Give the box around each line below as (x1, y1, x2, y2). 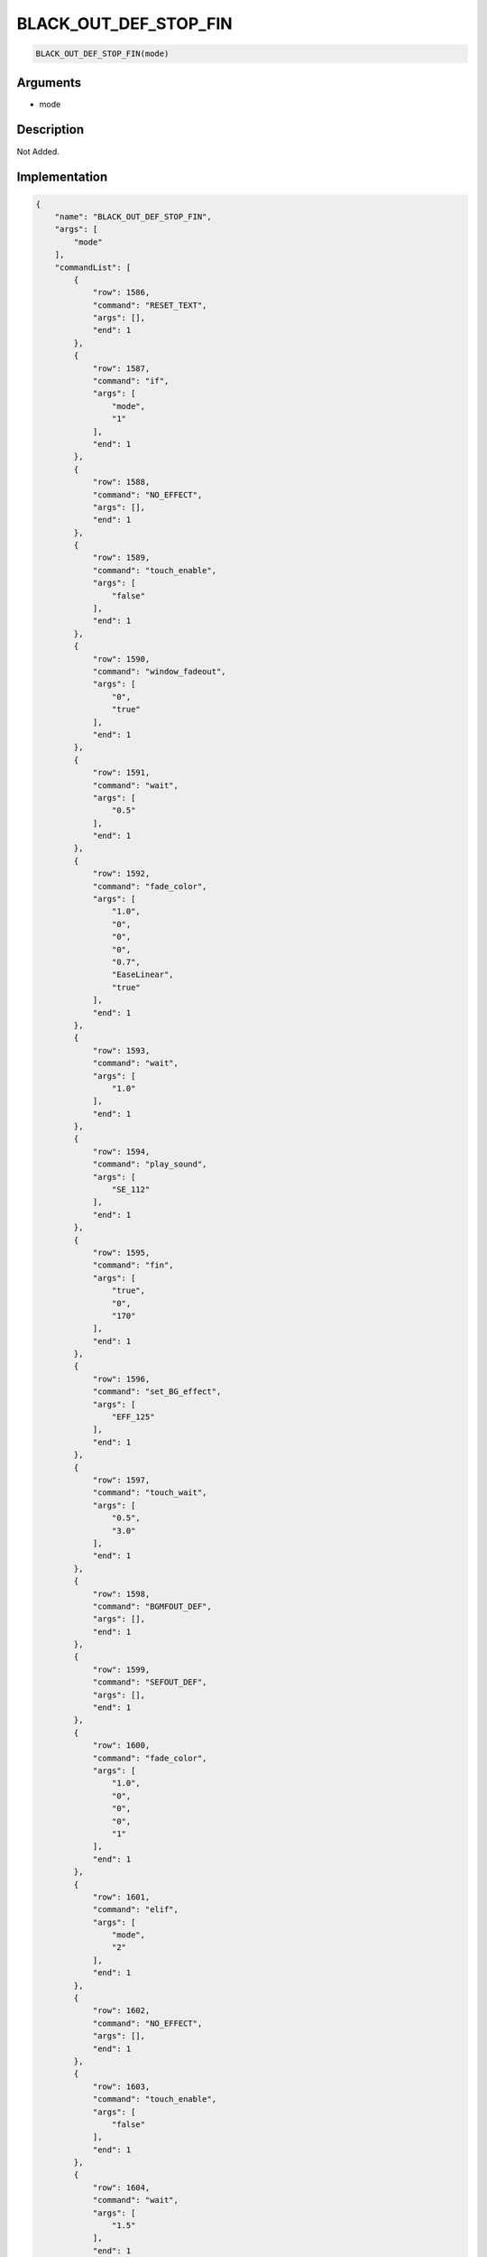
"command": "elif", (92, 1905, 179, 1915)
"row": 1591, (92, 767, 151, 778)
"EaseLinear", (111, 970, 175, 980)
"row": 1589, (92, 553, 151, 563)
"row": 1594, (92, 1147, 151, 1156)
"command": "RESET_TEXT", (92, 300, 207, 311)
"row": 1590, (92, 654, 151, 664)
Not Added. (16, 145, 60, 157)
